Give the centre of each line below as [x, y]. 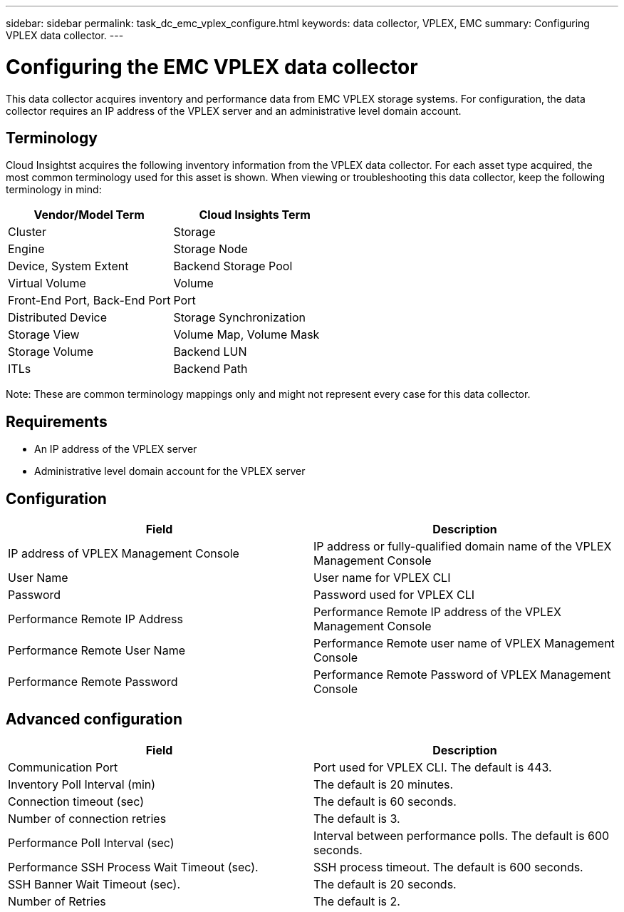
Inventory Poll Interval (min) [82, 784]
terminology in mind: [54, 190]
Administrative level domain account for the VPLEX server [170, 471]
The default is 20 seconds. [385, 884]
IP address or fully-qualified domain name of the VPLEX [463, 547]
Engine [26, 249]
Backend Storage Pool [233, 266]
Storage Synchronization [239, 318]
